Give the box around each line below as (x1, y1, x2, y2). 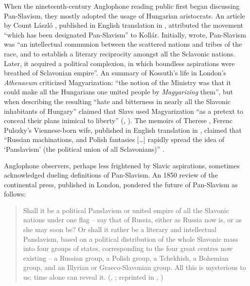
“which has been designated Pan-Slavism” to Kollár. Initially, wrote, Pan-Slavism (4, 29, 246, 39)
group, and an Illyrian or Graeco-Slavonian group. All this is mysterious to (23, 262, 246, 272)
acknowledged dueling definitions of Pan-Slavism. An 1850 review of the (4, 170, 218, 180)
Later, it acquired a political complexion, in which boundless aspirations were (4, 58, 235, 68)
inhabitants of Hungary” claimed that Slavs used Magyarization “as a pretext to (4, 106, 243, 116)
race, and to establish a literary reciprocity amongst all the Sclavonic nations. (4, 48, 235, 58)
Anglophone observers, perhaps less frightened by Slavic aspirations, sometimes (4, 160, 240, 170)
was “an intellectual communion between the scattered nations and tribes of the (4, 39, 242, 49)
